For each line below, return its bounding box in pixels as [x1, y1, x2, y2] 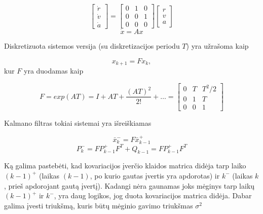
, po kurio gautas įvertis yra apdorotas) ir [90, 170, 220, 181]
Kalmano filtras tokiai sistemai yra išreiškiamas [4, 118, 152, 128]
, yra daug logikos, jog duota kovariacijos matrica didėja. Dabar [54, 190, 252, 201]
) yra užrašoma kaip [186, 40, 249, 51]
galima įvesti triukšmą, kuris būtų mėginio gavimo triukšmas [4, 200, 193, 210]
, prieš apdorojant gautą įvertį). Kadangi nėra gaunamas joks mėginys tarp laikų [4, 180, 255, 191]
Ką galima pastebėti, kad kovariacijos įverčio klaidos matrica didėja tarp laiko [4, 160, 246, 171]
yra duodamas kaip [24, 65, 84, 76]
